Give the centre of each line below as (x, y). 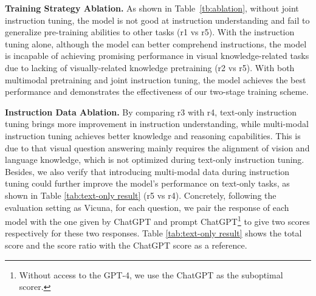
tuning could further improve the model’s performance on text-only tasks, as (147, 183)
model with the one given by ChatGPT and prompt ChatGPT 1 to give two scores (157, 220)
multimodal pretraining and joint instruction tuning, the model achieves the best (156, 79)
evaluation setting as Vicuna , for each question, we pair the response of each (147, 207)
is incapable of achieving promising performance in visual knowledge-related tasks (157, 56)
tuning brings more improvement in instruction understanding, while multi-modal (157, 124)
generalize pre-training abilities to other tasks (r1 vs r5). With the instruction (150, 32)
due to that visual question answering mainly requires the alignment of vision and (157, 147)
